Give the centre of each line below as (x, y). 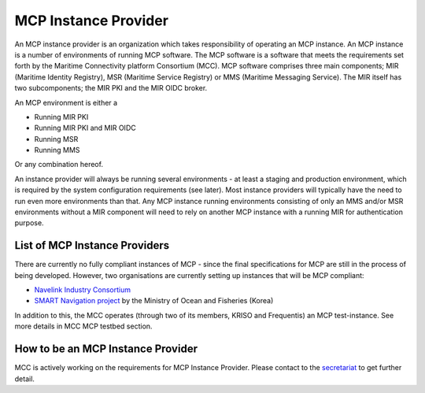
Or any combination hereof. (59, 165)
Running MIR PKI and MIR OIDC (85, 128)
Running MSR (56, 139)
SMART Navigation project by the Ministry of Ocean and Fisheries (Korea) (154, 301)
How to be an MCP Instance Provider (106, 349)
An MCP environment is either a (66, 102)
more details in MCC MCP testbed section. (83, 326)
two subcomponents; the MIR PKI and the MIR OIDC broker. (111, 88)
